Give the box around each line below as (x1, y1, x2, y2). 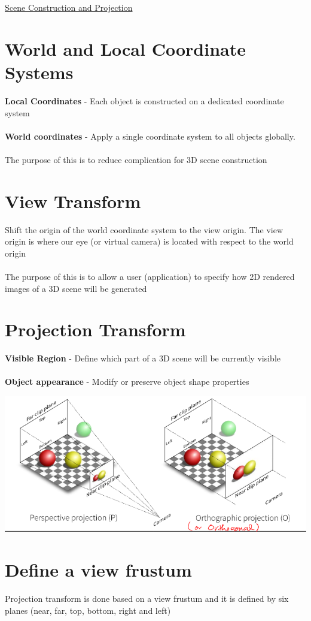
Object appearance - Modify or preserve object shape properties (5, 375, 249, 388)
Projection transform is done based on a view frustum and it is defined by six (5, 592, 289, 605)
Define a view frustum (5, 557, 192, 582)
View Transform (5, 188, 141, 213)
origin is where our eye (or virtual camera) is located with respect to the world (5, 235, 294, 248)
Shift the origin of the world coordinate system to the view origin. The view (5, 223, 283, 236)
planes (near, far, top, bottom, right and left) (5, 604, 171, 616)
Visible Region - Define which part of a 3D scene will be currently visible (5, 352, 280, 364)
